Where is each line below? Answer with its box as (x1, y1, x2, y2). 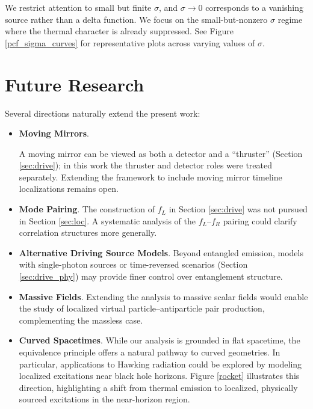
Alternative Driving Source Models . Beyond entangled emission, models (19, 246, 303, 259)
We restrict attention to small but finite (5, 1, 152, 13)
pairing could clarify (223, 214, 297, 227)
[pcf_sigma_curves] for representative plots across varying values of (5, 36, 255, 49)
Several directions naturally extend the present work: (5, 106, 200, 119)
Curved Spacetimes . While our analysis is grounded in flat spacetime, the (19, 334, 300, 346)
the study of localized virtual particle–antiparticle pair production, (19, 302, 265, 315)
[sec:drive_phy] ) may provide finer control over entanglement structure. (19, 270, 283, 283)
